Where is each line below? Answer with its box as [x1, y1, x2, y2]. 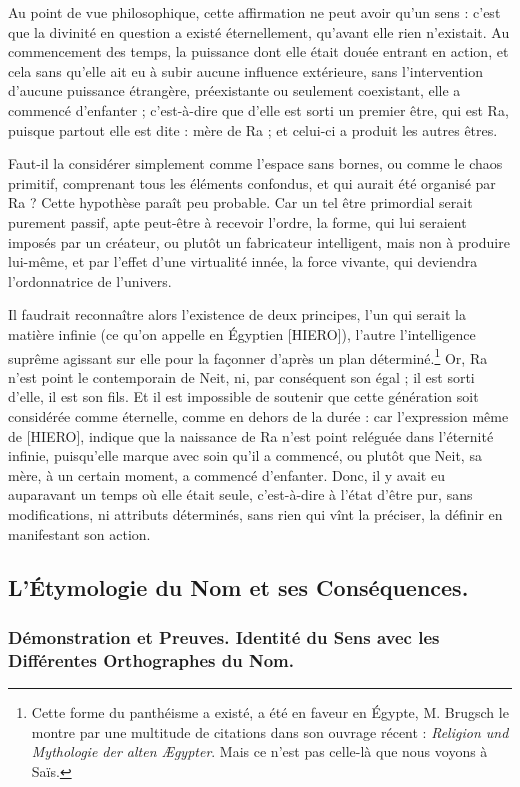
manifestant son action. [8, 523, 151, 544]
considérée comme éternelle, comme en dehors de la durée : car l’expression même [8, 405, 509, 426]
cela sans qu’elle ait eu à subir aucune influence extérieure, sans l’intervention [8, 60, 483, 81]
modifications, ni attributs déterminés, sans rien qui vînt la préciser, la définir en [8, 503, 503, 524]
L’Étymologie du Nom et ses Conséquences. [8, 572, 469, 603]
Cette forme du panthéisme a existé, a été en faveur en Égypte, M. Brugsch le [31, 702, 509, 723]
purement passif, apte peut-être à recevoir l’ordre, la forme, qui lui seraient [8, 211, 467, 232]
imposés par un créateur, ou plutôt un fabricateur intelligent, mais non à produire [8, 231, 510, 252]
